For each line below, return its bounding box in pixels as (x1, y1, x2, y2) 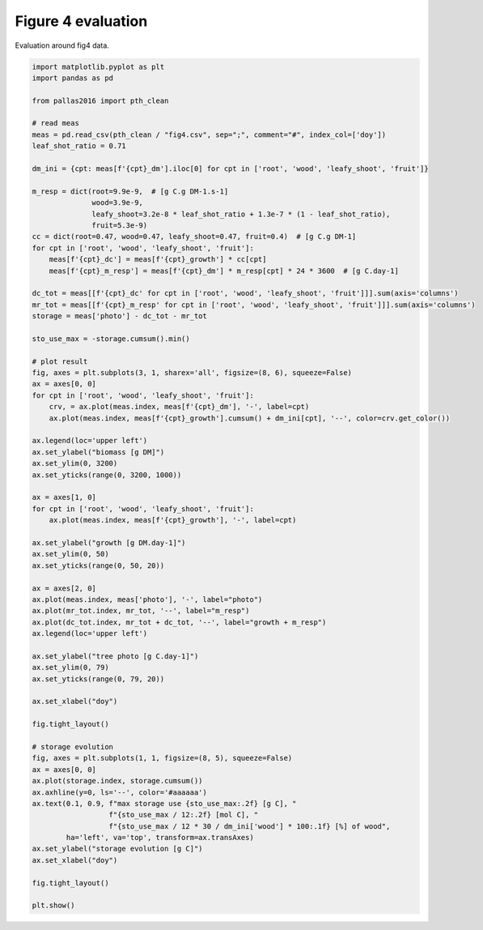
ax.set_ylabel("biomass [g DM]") (32, 447, 165, 457)
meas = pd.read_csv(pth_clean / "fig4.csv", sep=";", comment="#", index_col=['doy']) (32, 130, 387, 139)
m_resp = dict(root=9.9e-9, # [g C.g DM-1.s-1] (32, 186, 229, 196)
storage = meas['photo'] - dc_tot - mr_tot (32, 312, 208, 321)
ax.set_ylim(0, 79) (32, 663, 109, 672)
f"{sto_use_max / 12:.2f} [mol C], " (108, 810, 259, 820)
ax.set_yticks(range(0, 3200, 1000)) (32, 470, 182, 480)
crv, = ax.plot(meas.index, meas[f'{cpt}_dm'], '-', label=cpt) (49, 402, 310, 412)
